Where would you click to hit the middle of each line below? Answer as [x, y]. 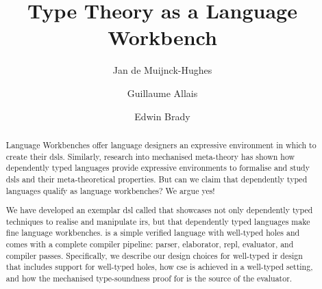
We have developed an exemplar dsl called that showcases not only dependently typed [159, 210]
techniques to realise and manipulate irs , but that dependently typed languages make [158, 221]
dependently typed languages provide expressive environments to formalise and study [158, 168]
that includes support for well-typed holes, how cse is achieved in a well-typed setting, [159, 267]
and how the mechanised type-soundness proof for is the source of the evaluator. [149, 278]
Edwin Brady [162, 116]
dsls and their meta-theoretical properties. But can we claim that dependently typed [157, 179]
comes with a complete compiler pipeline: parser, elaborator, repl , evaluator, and [150, 244]
